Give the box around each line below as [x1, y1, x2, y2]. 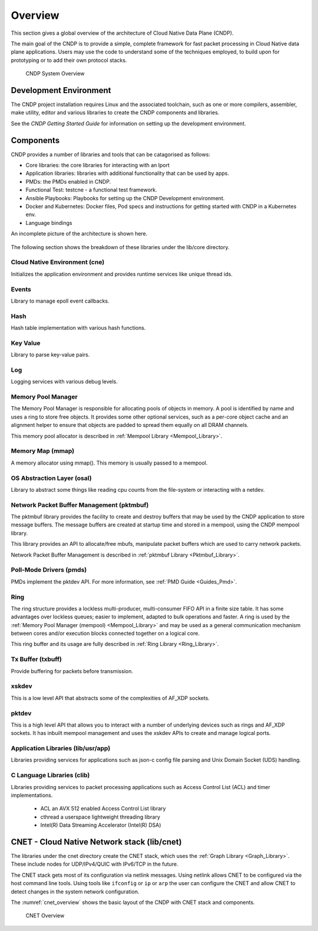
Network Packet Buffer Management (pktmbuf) [11, 501, 149, 509]
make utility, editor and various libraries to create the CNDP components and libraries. [11, 109, 220, 116]
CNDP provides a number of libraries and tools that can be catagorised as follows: [11, 151, 210, 158]
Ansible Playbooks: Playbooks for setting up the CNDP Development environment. [25, 194, 225, 201]
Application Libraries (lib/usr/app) [11, 744, 111, 753]
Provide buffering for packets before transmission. [11, 667, 134, 674]
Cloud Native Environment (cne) [11, 258, 105, 266]
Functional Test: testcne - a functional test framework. [25, 186, 157, 194]
